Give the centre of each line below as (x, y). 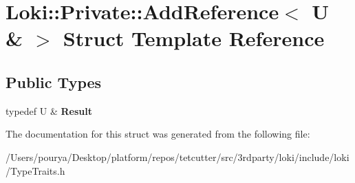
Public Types (54, 82)
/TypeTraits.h (35, 170)
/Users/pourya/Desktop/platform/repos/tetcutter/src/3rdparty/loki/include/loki (177, 157)
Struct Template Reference (194, 38)
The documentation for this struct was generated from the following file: (158, 134)
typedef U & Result (49, 110)
